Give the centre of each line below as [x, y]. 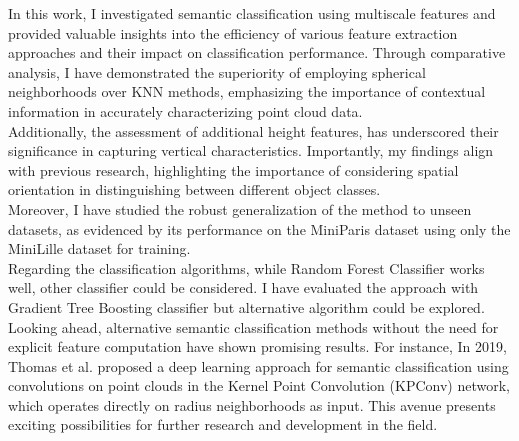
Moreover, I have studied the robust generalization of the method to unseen [240, 208]
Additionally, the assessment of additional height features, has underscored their [253, 130]
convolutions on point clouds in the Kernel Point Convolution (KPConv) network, [259, 385]
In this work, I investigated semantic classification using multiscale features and [252, 13]
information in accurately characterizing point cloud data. [185, 110]
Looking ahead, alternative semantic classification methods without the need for [253, 326]
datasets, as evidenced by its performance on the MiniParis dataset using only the [259, 228]
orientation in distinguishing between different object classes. [194, 189]
